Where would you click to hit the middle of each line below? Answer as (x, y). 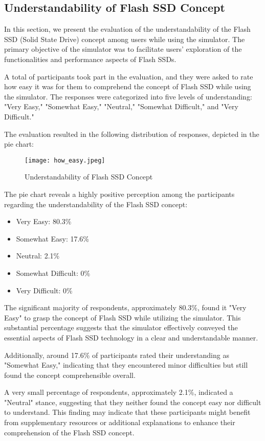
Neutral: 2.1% (38, 256)
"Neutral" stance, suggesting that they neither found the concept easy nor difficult (133, 402)
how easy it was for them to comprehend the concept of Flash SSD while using (128, 86)
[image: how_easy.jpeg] (65, 160)
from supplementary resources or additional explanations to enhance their (120, 422)
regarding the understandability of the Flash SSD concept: (96, 204)
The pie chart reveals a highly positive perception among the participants (119, 194)
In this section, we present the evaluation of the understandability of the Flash (127, 29)
